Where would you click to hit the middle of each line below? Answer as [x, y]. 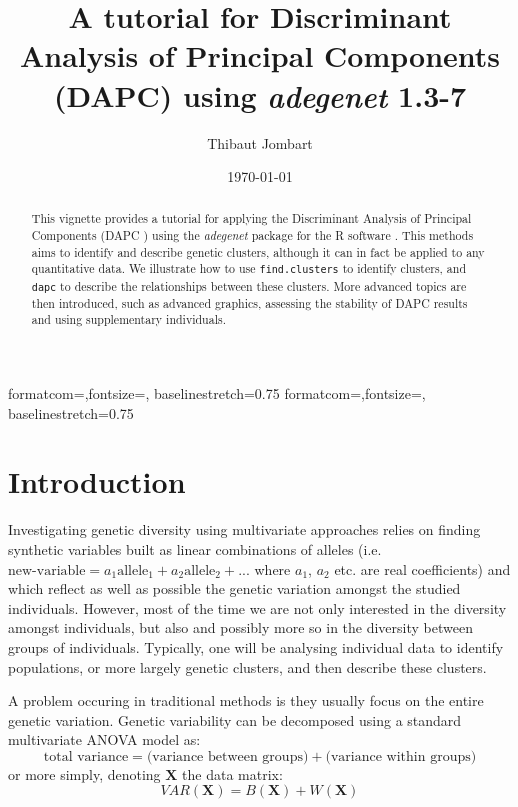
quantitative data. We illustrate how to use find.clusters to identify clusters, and [249, 268]
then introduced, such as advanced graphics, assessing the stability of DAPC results [249, 302]
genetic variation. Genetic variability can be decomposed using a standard [235, 719]
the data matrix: [232, 773]
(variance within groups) [401, 756]
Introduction [97, 481]
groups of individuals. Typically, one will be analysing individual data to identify [256, 646]
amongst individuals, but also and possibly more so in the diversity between [240, 627]
